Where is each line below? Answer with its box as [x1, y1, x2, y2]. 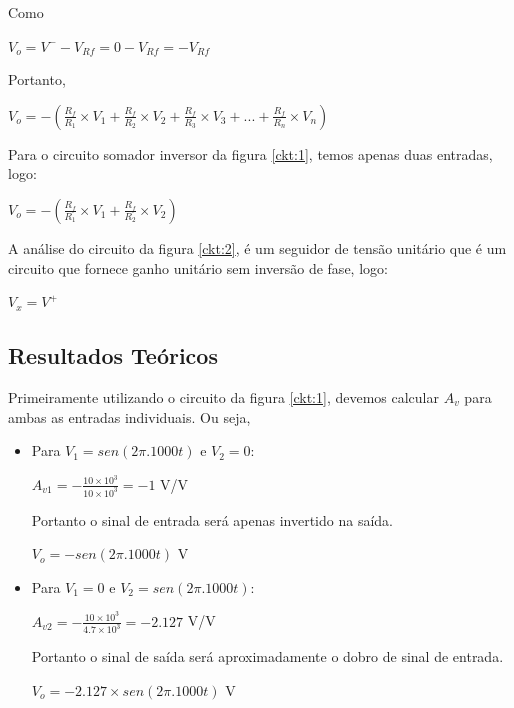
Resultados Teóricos [8, 340, 218, 371]
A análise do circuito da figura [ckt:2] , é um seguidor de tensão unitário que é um [8, 237, 507, 258]
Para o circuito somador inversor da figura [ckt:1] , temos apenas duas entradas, [8, 143, 493, 164]
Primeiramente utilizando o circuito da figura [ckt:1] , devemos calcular [8, 386, 439, 407]
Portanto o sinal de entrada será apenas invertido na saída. [31, 509, 393, 530]
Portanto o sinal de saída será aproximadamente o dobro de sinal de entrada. [31, 646, 504, 667]
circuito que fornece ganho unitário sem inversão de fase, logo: [8, 257, 388, 278]
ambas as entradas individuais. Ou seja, [8, 406, 251, 427]
